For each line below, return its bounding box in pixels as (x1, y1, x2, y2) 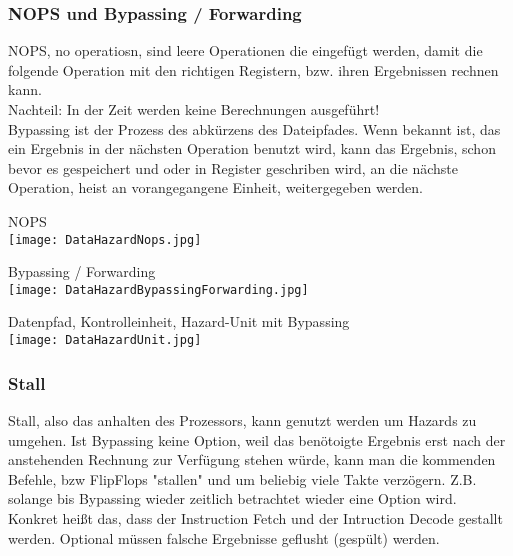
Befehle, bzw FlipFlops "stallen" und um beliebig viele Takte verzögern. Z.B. (8, 468, 477, 489)
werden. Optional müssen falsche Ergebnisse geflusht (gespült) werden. (8, 527, 440, 548)
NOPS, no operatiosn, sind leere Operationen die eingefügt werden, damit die (8, 40, 483, 61)
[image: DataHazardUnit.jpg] (8, 333, 202, 348)
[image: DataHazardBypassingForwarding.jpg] (8, 282, 309, 297)
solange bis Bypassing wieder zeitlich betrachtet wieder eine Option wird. (8, 488, 457, 509)
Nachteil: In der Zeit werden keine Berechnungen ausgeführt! (8, 99, 380, 119)
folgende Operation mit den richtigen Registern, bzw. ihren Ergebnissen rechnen (8, 59, 499, 80)
